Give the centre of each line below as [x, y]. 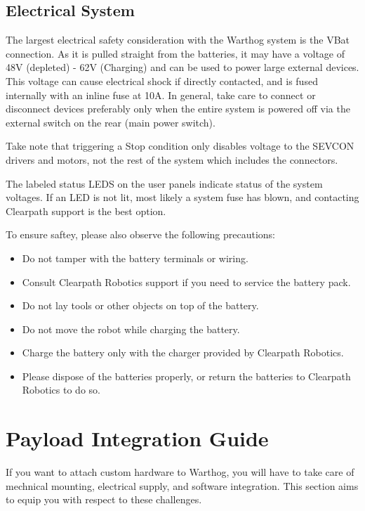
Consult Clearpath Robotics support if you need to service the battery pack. [186, 282]
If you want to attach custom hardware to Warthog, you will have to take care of [180, 472]
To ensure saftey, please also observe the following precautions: [141, 234]
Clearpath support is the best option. [86, 211]
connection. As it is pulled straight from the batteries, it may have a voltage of [175, 53]
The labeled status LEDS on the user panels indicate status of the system [164, 183]
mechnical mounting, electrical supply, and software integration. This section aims [182, 485]
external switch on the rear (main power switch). [111, 122]
